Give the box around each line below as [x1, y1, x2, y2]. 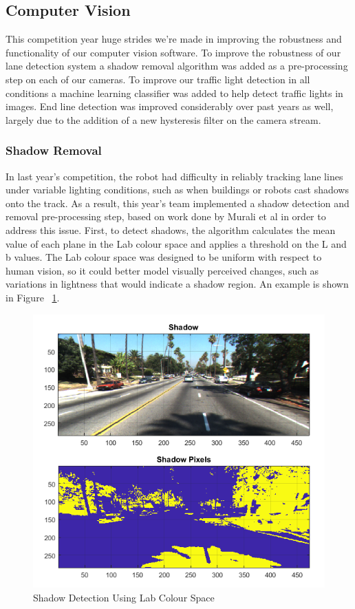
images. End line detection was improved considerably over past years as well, [6, 99, 334, 114]
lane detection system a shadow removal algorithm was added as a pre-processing [6, 58, 348, 73]
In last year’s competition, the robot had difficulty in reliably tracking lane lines [6, 169, 343, 183]
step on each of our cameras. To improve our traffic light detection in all [6, 72, 310, 86]
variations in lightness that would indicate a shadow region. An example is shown [6, 277, 349, 291]
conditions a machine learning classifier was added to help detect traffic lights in [6, 85, 343, 100]
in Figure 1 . [6, 290, 60, 304]
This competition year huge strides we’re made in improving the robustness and [6, 32, 342, 46]
